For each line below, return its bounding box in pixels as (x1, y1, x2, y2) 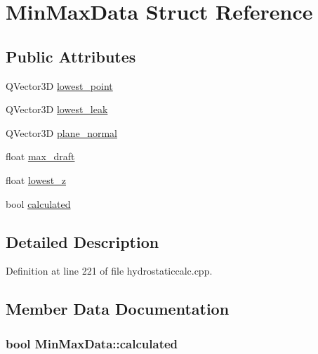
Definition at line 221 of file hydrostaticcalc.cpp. (6, 263, 213, 278)
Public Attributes (6, 45, 136, 67)
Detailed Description (6, 230, 159, 252)
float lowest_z (6, 172, 67, 187)
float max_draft (6, 149, 75, 164)
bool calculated (6, 196, 71, 211)
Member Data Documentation (6, 298, 230, 320)
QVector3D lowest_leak (6, 102, 108, 117)
